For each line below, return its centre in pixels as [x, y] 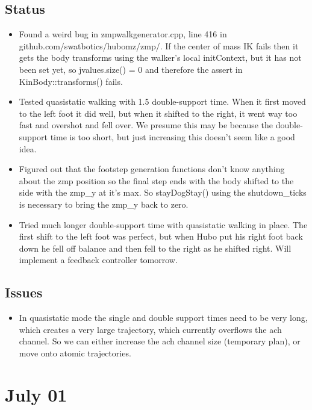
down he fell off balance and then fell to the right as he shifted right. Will [155, 248]
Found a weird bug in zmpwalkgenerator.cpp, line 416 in [123, 34]
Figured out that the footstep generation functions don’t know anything [152, 169]
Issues [24, 292]
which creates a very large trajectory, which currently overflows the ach [150, 329]
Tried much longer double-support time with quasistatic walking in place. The [163, 224]
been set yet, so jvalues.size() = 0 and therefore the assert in [131, 69]
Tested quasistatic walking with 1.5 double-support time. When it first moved [162, 101]
